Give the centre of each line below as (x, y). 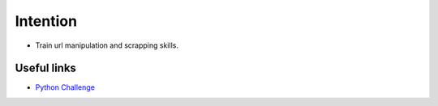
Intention (46, 21)
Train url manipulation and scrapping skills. (107, 45)
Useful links (46, 68)
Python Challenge (65, 87)
